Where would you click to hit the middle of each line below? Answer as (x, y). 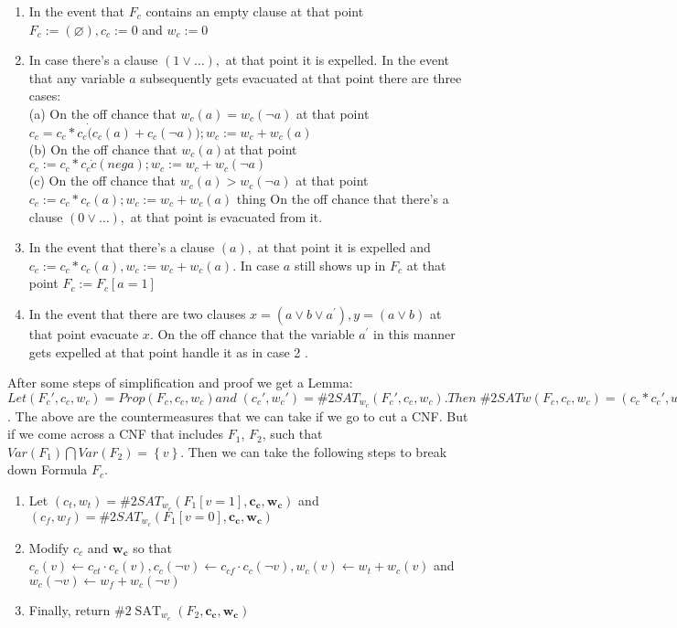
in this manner (414, 333)
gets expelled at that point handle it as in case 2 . (168, 351)
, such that (292, 434)
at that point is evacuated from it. (226, 216)
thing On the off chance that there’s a (343, 198)
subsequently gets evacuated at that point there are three (301, 77)
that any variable (77, 77)
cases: (45, 96)
